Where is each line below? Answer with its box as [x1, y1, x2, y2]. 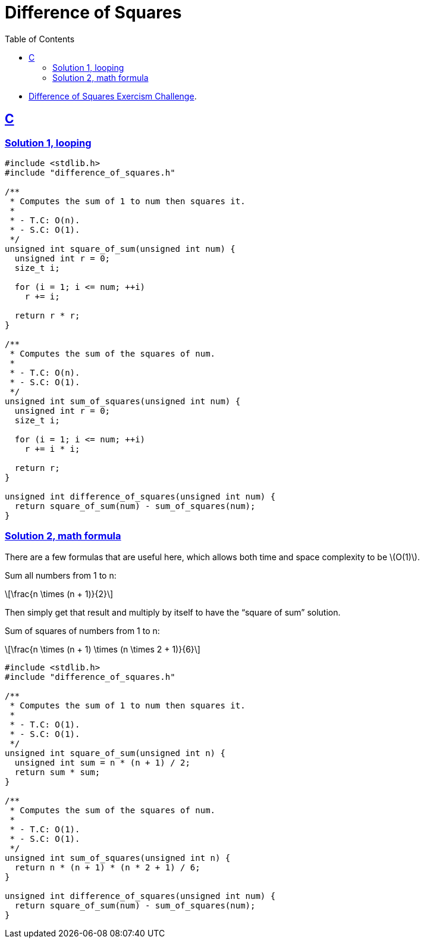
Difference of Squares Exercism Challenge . [29, 90, 197, 101]
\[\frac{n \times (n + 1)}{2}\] [5, 588, 114, 599]
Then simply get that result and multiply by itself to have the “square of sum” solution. [5, 607, 341, 617]
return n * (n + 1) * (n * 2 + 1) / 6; [14, 862, 200, 872]
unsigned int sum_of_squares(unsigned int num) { [5, 396, 241, 406]
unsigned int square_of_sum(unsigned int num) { [5, 243, 235, 254]
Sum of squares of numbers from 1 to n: [5, 625, 160, 636]
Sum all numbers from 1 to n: [5, 570, 117, 580]
